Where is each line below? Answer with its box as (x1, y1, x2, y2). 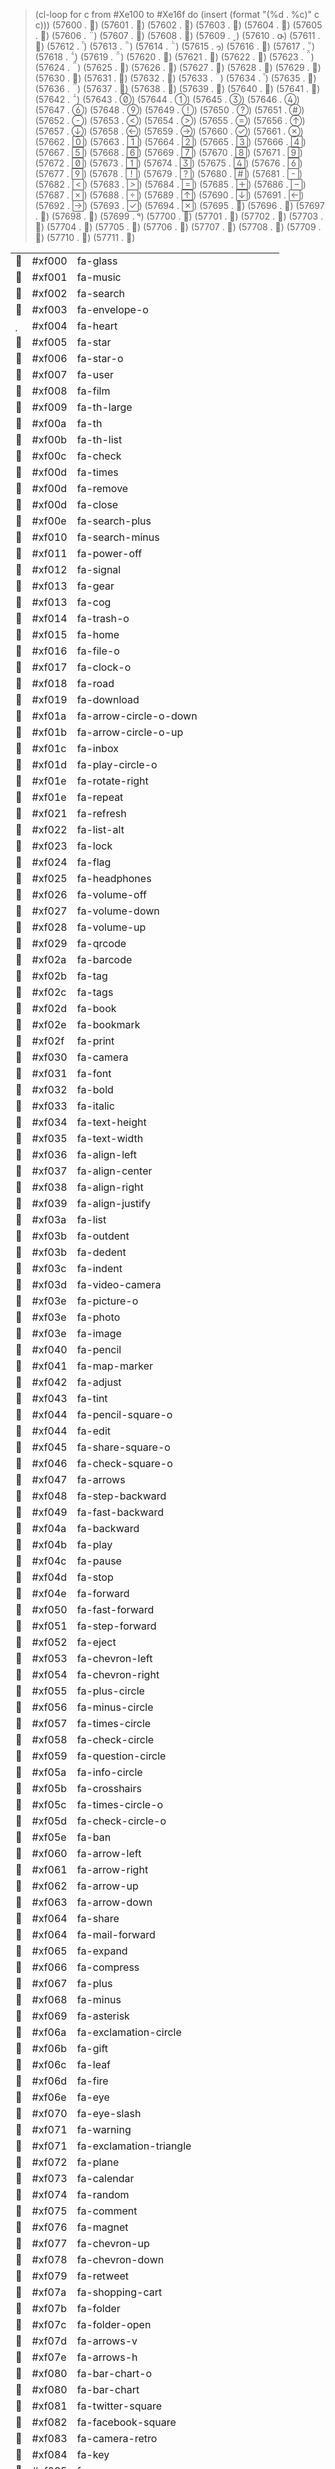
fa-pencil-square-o (76, 1408, 173, 1421)
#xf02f (31, 1034, 65, 1048)
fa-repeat (76, 790, 124, 804)
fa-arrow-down (76, 1895, 153, 1909)
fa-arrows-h (76, 2350, 138, 2364)
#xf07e (31, 2350, 67, 2364)
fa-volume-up (76, 920, 147, 934)
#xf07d (31, 2334, 68, 2348)
